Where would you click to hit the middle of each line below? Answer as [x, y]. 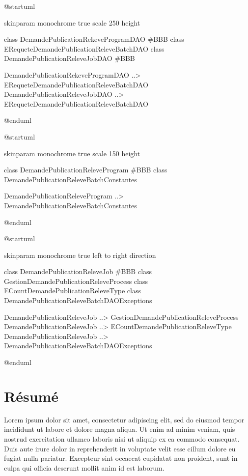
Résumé [31, 396]
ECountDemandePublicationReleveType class [72, 291]
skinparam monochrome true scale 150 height [72, 153]
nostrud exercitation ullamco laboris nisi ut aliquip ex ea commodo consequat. [122, 438]
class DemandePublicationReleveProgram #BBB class [86, 170]
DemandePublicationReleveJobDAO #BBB [69, 58]
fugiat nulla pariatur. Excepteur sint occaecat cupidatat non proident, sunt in [121, 458]
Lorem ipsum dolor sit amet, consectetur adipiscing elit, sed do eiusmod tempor [124, 419]
